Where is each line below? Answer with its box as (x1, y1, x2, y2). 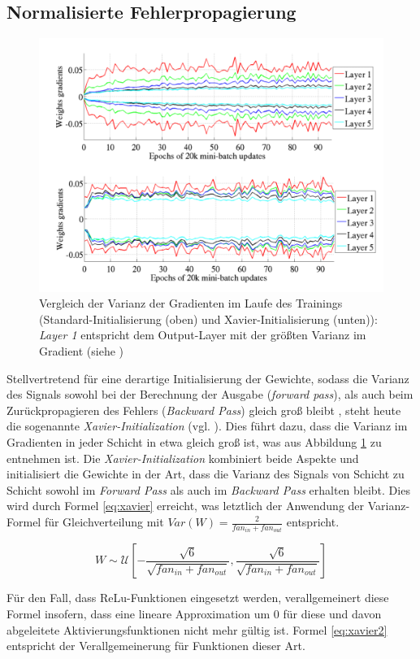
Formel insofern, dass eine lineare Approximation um (6, 605, 271, 622)
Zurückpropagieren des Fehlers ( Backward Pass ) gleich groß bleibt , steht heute (6, 401, 401, 418)
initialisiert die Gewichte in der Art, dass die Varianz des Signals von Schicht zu (6, 465, 405, 482)
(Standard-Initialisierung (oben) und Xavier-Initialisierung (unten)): (39, 310, 378, 327)
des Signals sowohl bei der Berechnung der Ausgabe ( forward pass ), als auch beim (6, 386, 414, 403)
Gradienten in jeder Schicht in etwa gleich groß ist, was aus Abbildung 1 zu (6, 434, 382, 451)
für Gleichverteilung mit (44, 513, 164, 530)
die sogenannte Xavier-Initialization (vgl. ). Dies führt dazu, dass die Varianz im (6, 417, 408, 434)
